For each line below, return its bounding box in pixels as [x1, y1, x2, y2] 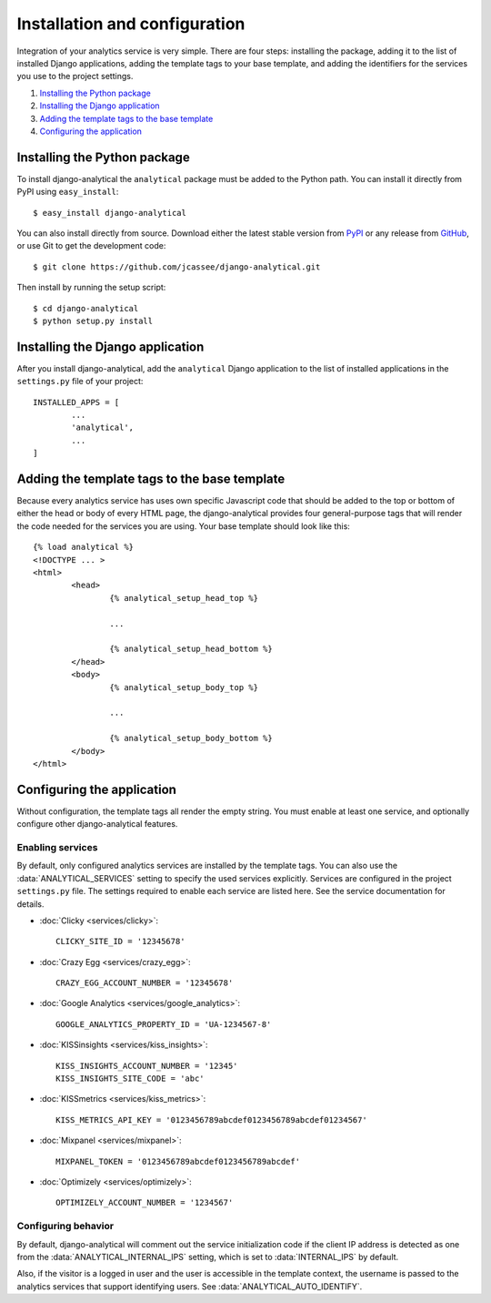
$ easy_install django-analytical [33, 208, 186, 218]
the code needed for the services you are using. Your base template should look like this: [16, 520, 350, 532]
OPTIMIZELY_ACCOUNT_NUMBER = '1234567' [55, 1197, 234, 1208]
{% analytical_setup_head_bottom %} [109, 644, 273, 655]
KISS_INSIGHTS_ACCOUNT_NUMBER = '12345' [55, 1061, 238, 1071]
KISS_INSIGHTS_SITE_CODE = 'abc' [55, 1074, 205, 1084]
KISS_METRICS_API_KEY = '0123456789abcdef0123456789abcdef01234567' [55, 1115, 367, 1125]
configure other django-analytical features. [16, 819, 178, 830]
